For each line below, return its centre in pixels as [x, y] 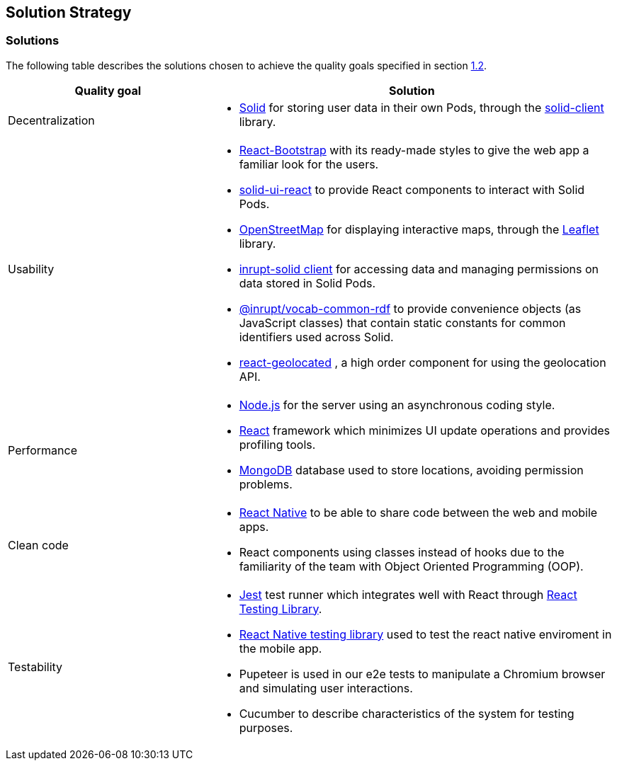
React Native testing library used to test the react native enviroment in [425, 634]
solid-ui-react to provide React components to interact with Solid [412, 189]
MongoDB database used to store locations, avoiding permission [411, 470]
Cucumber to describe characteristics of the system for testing [407, 713]
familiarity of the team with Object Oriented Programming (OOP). [411, 566]
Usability [31, 269]
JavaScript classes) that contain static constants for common [402, 322]
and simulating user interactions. [326, 688]
